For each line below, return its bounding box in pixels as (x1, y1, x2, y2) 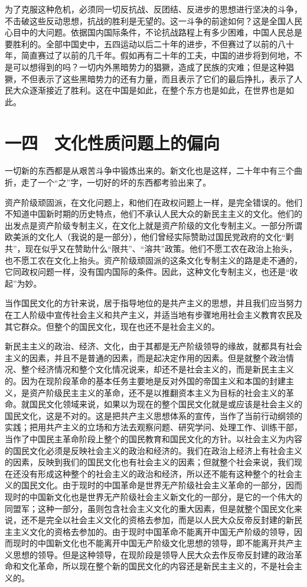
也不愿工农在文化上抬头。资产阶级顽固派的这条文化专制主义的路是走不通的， (5, 254, 302, 266)
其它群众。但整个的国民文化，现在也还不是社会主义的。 (5, 320, 220, 332)
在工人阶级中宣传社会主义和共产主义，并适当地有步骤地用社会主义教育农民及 (5, 309, 302, 320)
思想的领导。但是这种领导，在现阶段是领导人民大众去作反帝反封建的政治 (12, 548, 294, 560)
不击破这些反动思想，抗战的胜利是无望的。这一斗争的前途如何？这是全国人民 (5, 14, 302, 27)
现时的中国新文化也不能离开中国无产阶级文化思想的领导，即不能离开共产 (12, 537, 294, 549)
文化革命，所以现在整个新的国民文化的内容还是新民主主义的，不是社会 (21, 560, 294, 572)
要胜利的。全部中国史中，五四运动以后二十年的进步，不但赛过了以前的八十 (5, 37, 294, 50)
